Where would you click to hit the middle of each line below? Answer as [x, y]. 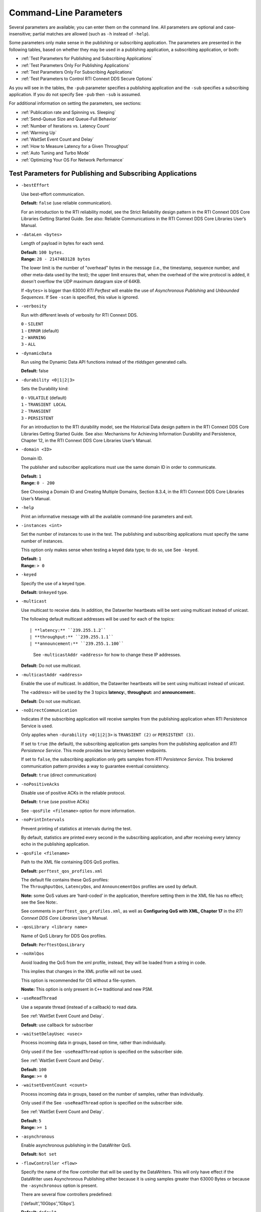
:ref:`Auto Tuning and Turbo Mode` [56, 153]
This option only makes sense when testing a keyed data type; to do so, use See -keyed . [110, 550]
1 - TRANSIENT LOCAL [44, 404]
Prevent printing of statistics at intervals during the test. [76, 829]
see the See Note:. [39, 902]
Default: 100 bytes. [43, 252]
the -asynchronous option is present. [59, 1185]
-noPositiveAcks [40, 784]
